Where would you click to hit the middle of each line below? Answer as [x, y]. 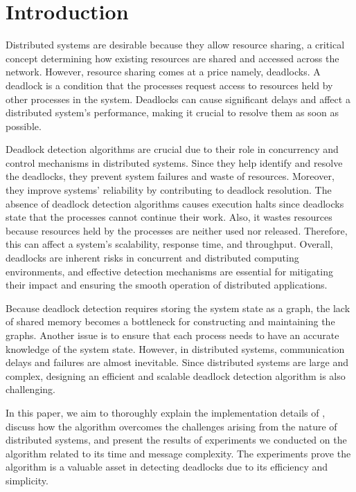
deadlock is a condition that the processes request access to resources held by [169, 85]
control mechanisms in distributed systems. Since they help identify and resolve [174, 162]
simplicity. [27, 480]
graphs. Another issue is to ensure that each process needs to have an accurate [172, 335]
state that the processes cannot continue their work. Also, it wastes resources [169, 217]
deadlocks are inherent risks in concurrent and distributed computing [152, 258]
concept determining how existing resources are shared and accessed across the [172, 58]
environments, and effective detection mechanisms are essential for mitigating [169, 271]
